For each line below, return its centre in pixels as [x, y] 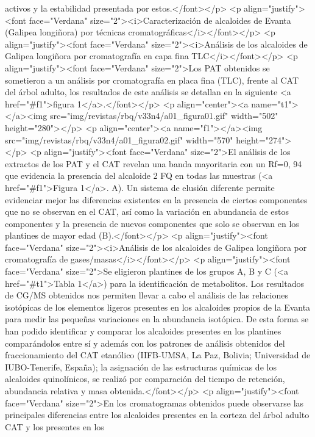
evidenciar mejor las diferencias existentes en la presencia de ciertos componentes [156, 199]
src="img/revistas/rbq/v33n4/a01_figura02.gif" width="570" [119, 139]
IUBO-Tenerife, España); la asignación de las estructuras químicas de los [141, 367]
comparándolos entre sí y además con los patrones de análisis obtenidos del [145, 343]
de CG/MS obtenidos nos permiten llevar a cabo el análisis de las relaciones [147, 295]
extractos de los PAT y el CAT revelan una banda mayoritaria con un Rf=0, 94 [154, 163]
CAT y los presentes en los [55, 426]
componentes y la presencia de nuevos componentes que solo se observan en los [152, 223]
